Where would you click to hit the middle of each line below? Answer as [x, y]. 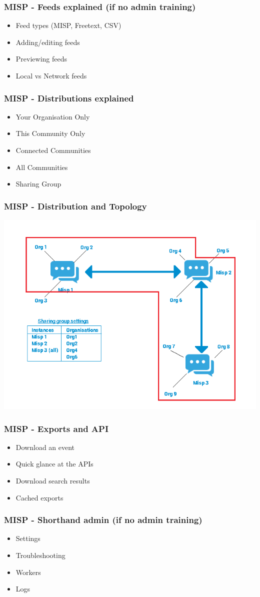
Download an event [45, 447]
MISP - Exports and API [56, 428]
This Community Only [50, 133]
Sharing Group [38, 184]
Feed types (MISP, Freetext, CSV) [68, 25]
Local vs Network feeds [51, 75]
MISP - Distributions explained [69, 98]
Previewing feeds [41, 59]
